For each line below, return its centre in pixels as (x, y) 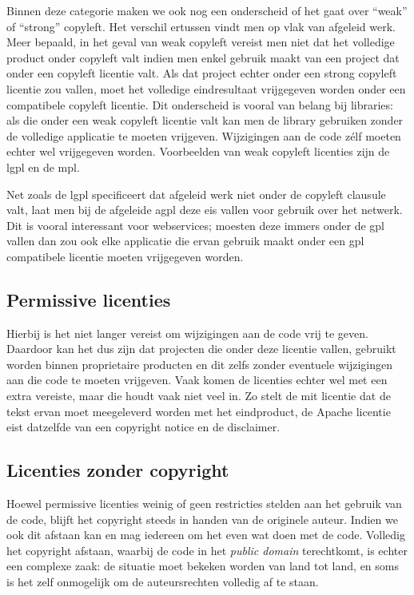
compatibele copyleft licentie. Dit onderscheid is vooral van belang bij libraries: (200, 104)
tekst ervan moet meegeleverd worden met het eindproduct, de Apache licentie (199, 411)
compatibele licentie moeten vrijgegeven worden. (125, 256)
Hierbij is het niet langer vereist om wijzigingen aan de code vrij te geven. (187, 333)
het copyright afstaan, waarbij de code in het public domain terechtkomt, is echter (207, 550)
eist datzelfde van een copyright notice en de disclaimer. (143, 427)
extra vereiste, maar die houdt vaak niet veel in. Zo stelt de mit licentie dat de (199, 396)
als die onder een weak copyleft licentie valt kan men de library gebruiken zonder (205, 120)
